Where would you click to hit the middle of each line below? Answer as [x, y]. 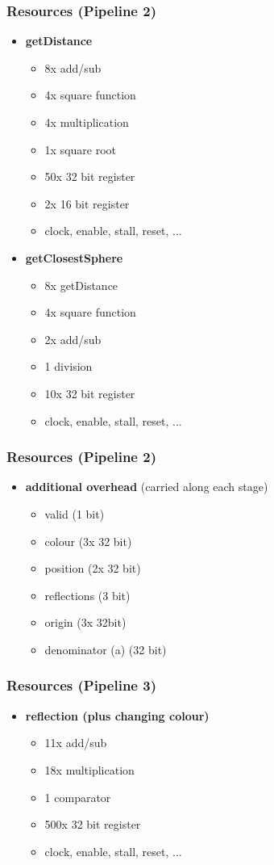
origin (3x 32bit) [85, 622]
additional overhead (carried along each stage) [147, 487]
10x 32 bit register [90, 393]
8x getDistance [81, 285]
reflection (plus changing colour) [117, 715]
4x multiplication [87, 122]
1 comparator [78, 797]
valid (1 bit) [75, 513]
